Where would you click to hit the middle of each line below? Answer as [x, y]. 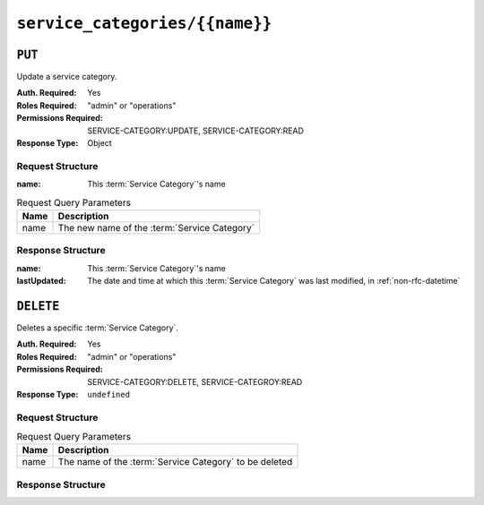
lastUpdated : [41, 281]
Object [99, 143]
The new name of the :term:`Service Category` [156, 227]
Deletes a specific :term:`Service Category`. [98, 328]
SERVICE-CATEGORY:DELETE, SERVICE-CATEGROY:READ [195, 381]
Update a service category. [67, 77]
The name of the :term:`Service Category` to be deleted [175, 462]
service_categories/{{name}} [144, 23]
